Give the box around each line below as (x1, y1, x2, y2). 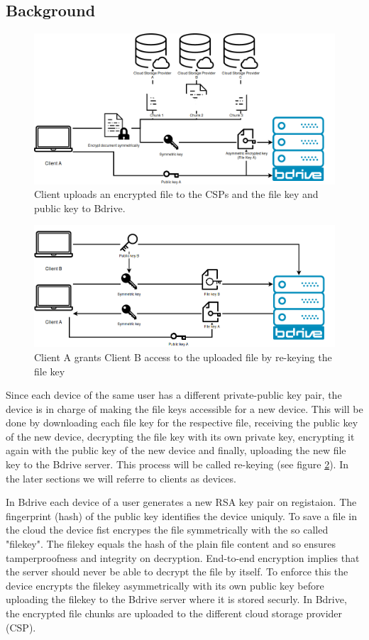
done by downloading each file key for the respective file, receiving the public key (6, 415, 358, 430)
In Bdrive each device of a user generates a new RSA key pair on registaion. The (6, 495, 357, 509)
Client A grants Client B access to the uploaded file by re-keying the (34, 349, 332, 364)
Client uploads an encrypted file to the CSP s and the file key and (34, 187, 319, 202)
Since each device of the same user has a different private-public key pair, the (6, 387, 342, 402)
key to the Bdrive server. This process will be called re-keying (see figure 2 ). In (6, 457, 348, 472)
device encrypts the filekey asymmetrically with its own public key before (6, 578, 324, 592)
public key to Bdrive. (34, 200, 126, 215)
